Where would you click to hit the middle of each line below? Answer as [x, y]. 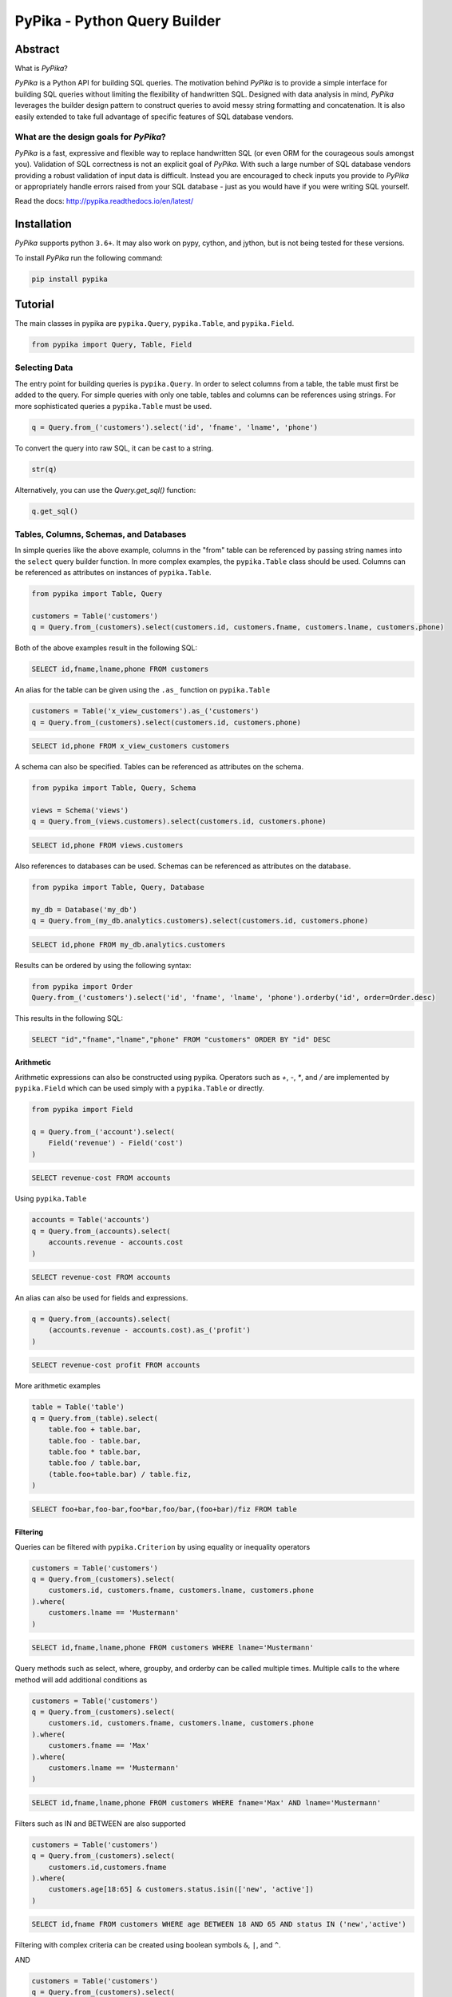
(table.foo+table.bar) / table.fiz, [120, 1474]
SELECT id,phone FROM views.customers [107, 845]
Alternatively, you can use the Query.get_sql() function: [105, 490]
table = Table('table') [78, 1407]
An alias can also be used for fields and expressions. [101, 1298]
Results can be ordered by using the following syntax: [103, 965]
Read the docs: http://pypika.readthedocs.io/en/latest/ [104, 201]
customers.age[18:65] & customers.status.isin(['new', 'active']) [181, 1890]
